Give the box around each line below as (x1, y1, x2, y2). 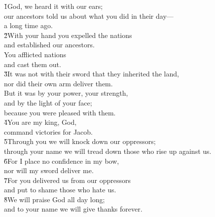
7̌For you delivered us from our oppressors (4, 175, 131, 185)
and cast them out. (4, 59, 61, 69)
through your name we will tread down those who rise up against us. (4, 145, 212, 156)
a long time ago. (4, 20, 53, 31)
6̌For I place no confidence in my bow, (4, 155, 119, 166)
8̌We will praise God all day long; (4, 194, 105, 204)
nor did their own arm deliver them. (4, 78, 113, 88)
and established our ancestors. (4, 39, 95, 50)
